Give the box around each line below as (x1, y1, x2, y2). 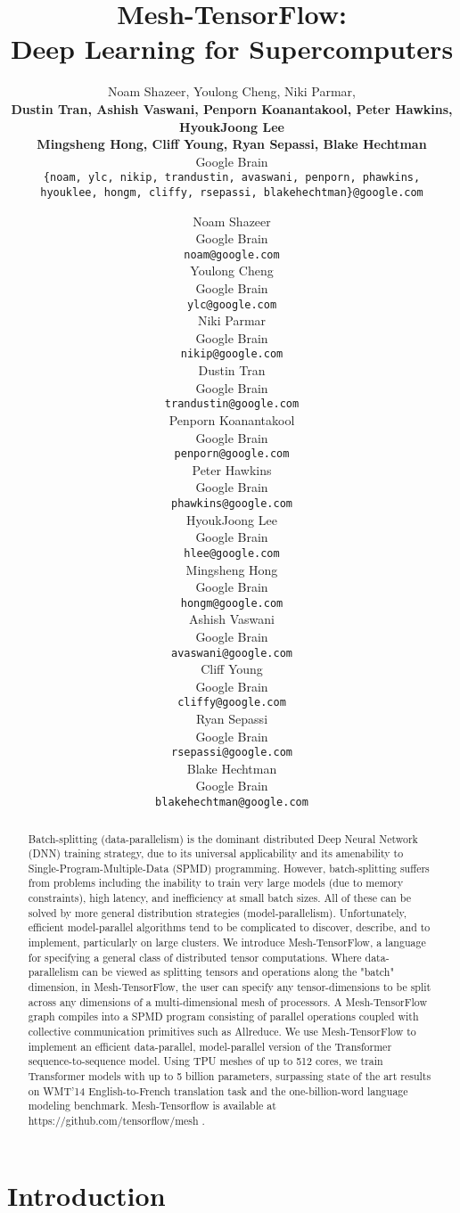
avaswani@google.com (170, 646, 293, 660)
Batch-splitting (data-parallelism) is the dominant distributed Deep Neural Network (28, 831, 418, 846)
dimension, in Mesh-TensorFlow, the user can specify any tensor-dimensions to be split (28, 979, 431, 995)
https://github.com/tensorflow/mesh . (28, 1112, 205, 1127)
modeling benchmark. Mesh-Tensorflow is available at (28, 1098, 276, 1113)
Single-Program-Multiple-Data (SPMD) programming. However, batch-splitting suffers (28, 860, 430, 875)
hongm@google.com (180, 596, 283, 610)
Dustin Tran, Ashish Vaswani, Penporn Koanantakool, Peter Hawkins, (11, 99, 453, 118)
